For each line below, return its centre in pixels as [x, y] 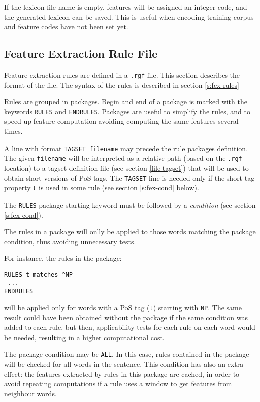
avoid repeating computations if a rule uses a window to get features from [118, 384]
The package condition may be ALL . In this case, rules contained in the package [127, 354]
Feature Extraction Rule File [81, 54]
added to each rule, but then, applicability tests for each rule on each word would [130, 327]
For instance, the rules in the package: [63, 258]
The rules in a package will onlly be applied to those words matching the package [130, 231]
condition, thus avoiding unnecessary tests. [70, 241]
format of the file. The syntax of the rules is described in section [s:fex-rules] [122, 84]
